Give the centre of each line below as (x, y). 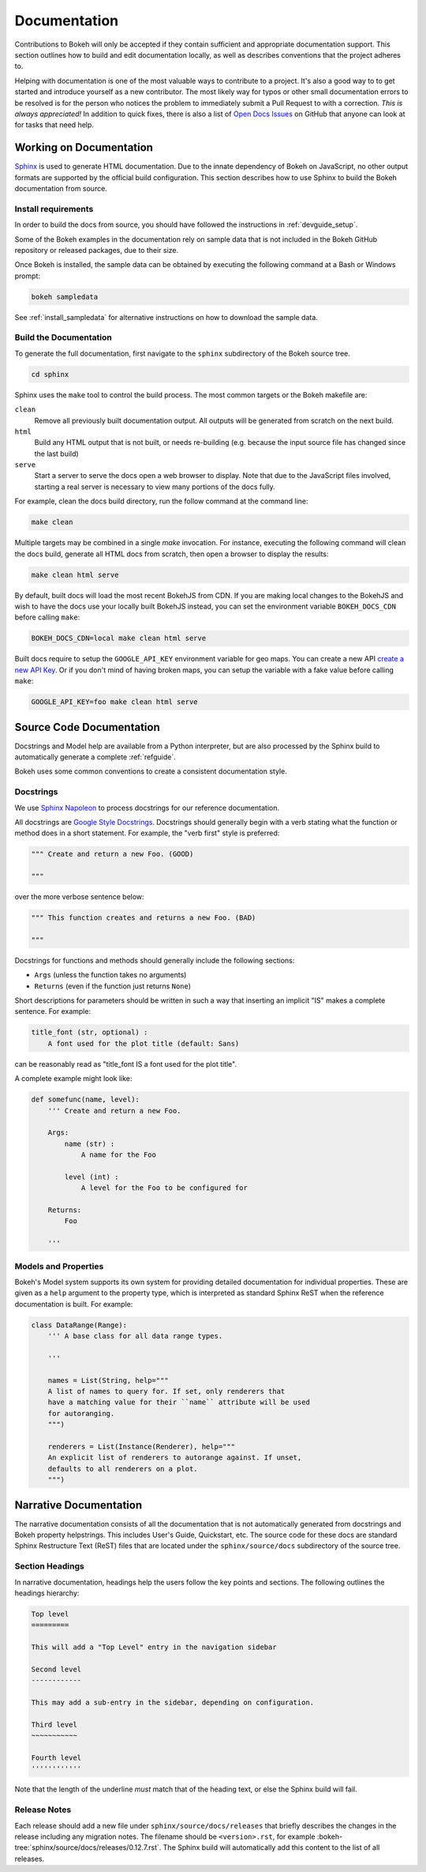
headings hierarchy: (47, 1593)
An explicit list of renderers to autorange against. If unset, (175, 1458)
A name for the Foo (119, 1155)
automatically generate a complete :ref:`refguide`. (95, 757)
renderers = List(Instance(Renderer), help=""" (142, 1446)
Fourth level (56, 1758)
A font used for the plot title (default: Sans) (144, 1043)
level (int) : (92, 1177)
